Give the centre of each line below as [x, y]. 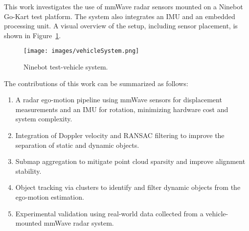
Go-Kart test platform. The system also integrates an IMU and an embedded [120, 16]
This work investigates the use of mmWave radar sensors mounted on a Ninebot [124, 6]
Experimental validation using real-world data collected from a [109, 213]
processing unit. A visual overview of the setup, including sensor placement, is [121, 26]
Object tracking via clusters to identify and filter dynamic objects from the [128, 187]
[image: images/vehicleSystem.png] [81, 51]
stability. [28, 171]
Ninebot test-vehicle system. [66, 67]
